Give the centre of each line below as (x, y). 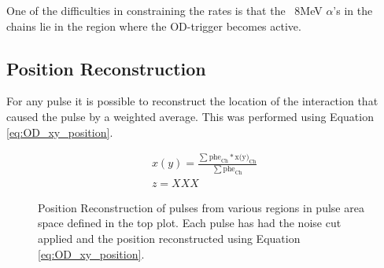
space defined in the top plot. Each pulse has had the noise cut (190, 223)
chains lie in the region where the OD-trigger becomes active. (154, 26)
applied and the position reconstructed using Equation (169, 238)
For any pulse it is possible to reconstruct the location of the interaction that (192, 101)
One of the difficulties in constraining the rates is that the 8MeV (164, 10)
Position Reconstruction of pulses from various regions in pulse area (201, 207)
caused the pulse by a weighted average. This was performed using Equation (190, 116)
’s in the (353, 10)
